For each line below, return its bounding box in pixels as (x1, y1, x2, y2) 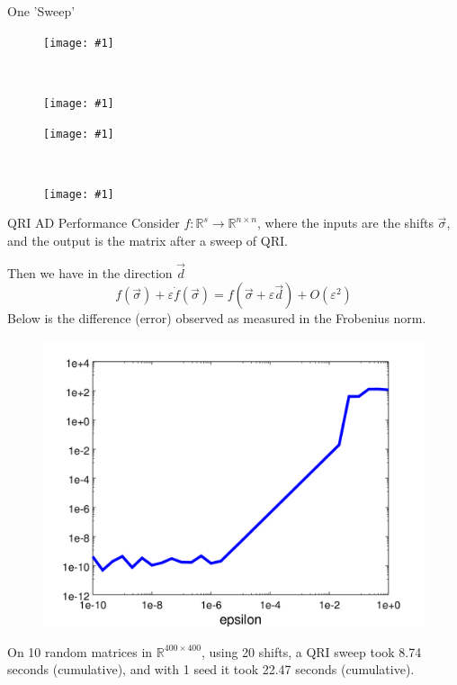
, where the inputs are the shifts (257, 213, 434, 232)
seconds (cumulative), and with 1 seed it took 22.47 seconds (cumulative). (7, 660, 415, 679)
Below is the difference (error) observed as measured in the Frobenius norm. (7, 309, 426, 328)
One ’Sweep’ (7, 2, 76, 20)
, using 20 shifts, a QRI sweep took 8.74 (201, 642, 422, 661)
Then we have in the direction (7, 263, 173, 282)
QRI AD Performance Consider (7, 213, 180, 232)
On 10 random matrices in (7, 642, 153, 661)
